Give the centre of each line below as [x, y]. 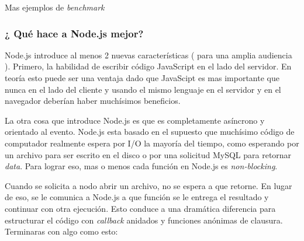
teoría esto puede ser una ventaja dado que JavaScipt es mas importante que [142, 78]
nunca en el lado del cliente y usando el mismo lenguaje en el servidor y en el [143, 89]
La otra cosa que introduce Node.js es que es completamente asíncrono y [135, 120]
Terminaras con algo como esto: [61, 231]
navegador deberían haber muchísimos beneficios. [93, 101]
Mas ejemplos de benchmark [55, 7]
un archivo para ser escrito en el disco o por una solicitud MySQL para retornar [148, 154]
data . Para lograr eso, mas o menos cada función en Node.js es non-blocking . [141, 166]
